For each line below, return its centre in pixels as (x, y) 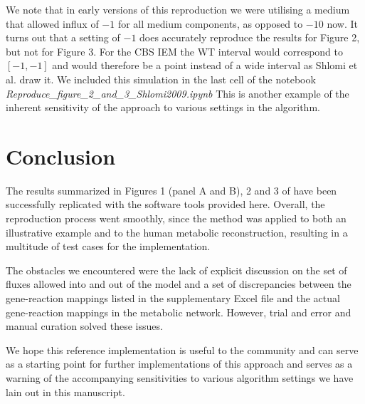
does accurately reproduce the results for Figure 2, (250, 37)
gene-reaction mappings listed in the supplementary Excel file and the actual (173, 298)
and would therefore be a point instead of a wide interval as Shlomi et (205, 65)
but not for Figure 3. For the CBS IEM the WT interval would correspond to (175, 51)
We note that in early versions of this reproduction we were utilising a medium (178, 9)
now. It (342, 23)
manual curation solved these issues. (84, 326)
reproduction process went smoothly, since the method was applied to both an (176, 218)
